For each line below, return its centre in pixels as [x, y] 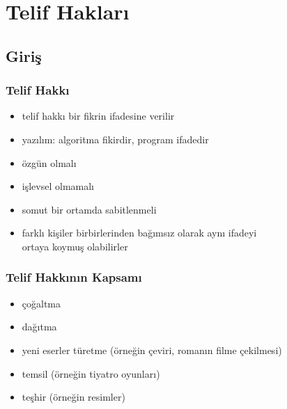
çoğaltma [41, 303]
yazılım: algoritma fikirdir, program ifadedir [115, 139]
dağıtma [39, 327]
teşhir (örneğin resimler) [73, 397]
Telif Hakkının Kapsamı [74, 277]
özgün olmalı [49, 162]
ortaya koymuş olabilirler [75, 246]
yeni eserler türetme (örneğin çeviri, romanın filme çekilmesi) [152, 350]
